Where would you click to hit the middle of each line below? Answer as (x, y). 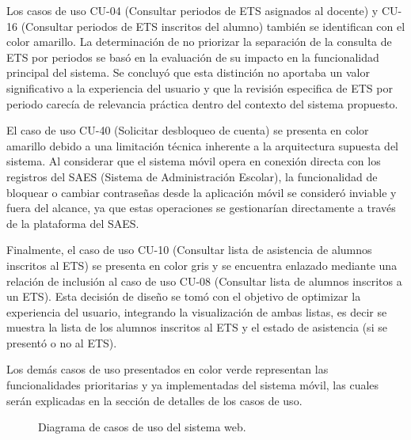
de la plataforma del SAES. (73, 223)
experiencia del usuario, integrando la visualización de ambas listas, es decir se (197, 311)
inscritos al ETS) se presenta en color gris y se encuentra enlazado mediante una (202, 265)
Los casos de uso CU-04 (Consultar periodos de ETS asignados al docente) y (192, 10)
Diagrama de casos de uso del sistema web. (142, 427)
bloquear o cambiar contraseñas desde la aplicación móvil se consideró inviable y (202, 192)
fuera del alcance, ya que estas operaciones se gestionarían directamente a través (201, 208)
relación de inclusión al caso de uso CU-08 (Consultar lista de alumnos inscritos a (204, 281)
